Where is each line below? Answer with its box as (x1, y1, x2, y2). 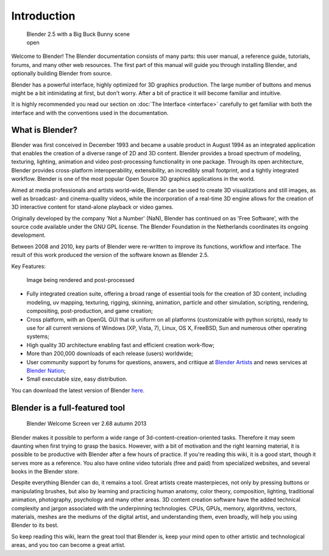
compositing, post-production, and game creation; (26, 308, 154, 315)
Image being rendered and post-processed (26, 276, 135, 284)
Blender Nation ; (26, 367, 66, 374)
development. (11, 231, 46, 239)
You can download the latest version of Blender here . (11, 387, 145, 394)
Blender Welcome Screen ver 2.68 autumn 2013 (26, 420, 147, 428)
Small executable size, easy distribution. (26, 375, 128, 383)
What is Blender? (11, 125, 78, 135)
